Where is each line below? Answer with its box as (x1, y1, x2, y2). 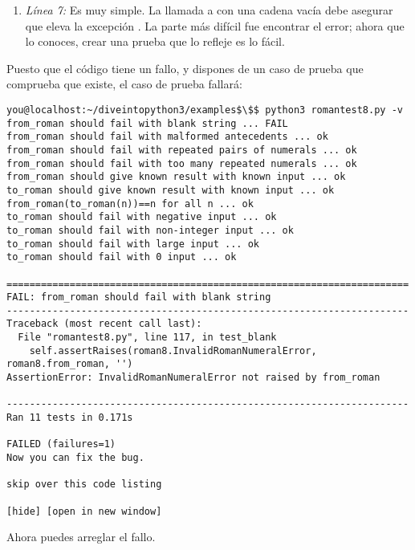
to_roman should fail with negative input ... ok (6, 211, 277, 223)
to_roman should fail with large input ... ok (6, 238, 259, 250)
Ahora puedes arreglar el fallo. (6, 528, 156, 545)
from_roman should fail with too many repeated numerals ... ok (6, 157, 357, 169)
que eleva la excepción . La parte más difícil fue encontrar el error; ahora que (25, 17, 405, 34)
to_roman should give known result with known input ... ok (6, 184, 335, 196)
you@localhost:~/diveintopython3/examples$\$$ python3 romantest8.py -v (6, 104, 403, 116)
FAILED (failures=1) (6, 438, 116, 450)
